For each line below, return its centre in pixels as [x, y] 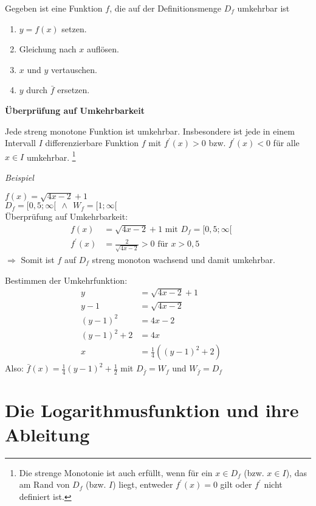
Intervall [20, 143]
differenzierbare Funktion [92, 143]
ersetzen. [74, 90]
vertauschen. [74, 69]
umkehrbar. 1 [51, 156]
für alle [286, 143]
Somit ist [38, 260]
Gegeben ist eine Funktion [54, 8]
